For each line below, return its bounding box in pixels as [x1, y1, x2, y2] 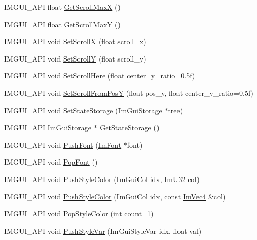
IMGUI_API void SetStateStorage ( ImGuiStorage [4, 105, 162, 115]
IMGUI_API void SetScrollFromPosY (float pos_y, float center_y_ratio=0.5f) [4, 87, 254, 98]
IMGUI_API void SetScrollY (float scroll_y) [4, 53, 146, 64]
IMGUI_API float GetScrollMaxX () [4, 2, 121, 12]
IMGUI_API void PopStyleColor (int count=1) [4, 208, 154, 219]
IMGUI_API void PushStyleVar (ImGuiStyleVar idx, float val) [4, 225, 202, 236]
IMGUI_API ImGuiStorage [4, 122, 92, 133]
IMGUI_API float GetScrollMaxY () [4, 18, 121, 29]
